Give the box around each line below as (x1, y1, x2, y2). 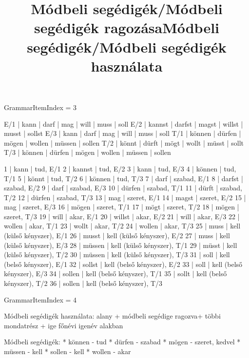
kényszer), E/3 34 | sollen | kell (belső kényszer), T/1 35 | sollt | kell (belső (4, 268, 227, 279)
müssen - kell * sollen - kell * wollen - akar (4, 346, 131, 356)
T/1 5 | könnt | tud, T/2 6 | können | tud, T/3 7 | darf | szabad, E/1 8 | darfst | (4, 173, 243, 183)
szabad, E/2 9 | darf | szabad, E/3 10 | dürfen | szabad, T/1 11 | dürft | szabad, (4, 183, 242, 193)
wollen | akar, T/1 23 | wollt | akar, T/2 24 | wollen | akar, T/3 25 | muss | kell (4, 221, 241, 231)
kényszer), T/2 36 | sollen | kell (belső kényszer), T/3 (4, 278, 163, 288)
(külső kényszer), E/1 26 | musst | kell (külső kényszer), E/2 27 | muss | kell (4, 230, 230, 241)
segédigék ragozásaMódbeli (34, 18, 220, 38)
